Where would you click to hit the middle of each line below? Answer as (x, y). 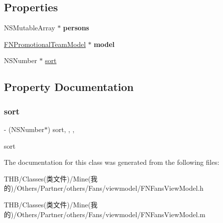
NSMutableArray (30, 28)
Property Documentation (69, 87)
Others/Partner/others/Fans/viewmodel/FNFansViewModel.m (111, 214)
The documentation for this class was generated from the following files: (112, 162)
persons (76, 28)
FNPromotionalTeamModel (45, 44)
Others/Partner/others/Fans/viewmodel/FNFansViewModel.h (110, 188)
